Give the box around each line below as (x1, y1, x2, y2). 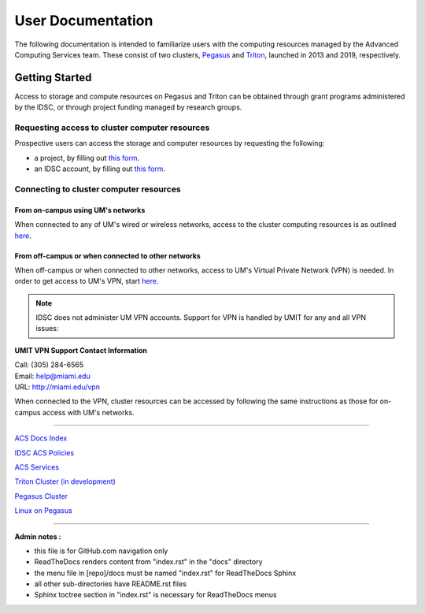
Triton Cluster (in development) (14, 477, 116, 486)
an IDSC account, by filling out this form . (34, 164, 165, 173)
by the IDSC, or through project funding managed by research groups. (14, 102, 242, 112)
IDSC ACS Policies (14, 448, 75, 457)
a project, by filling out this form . (34, 153, 140, 162)
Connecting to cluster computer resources (14, 184, 181, 195)
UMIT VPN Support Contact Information (14, 345, 148, 355)
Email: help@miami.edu (14, 371, 91, 381)
